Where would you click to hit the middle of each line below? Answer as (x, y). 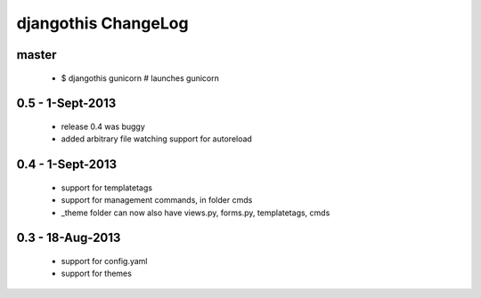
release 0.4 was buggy (103, 126)
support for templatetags (107, 188)
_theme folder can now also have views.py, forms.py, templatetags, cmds (196, 213)
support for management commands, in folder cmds (157, 200)
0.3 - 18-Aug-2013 (69, 238)
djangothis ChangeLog (102, 23)
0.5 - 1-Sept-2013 (66, 104)
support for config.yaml (104, 261)
